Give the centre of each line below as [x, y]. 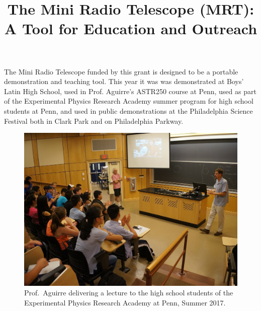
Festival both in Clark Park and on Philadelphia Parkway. [94, 121]
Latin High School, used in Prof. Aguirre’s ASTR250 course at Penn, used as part [130, 91]
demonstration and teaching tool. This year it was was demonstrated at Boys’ [124, 81]
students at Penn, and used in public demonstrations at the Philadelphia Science [128, 110]
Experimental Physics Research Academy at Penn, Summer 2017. [125, 302]
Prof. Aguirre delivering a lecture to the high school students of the [129, 293]
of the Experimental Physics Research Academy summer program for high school [129, 101]
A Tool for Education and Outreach [131, 28]
